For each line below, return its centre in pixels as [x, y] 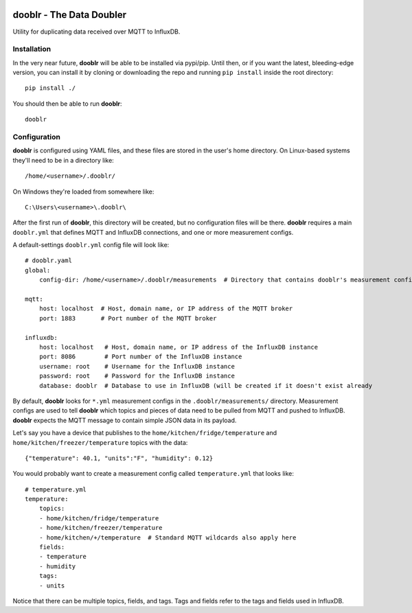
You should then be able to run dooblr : [68, 104]
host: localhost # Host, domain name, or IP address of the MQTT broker [166, 309]
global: [38, 270]
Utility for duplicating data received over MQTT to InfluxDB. [96, 32]
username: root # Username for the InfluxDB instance [137, 366]
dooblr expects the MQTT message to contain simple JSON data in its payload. [125, 420]
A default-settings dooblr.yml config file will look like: [91, 245]
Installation [32, 49]
